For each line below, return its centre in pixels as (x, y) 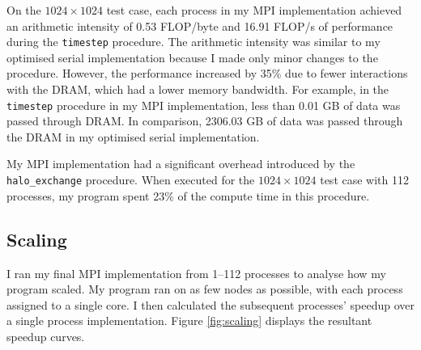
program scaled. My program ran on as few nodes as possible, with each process (205, 289)
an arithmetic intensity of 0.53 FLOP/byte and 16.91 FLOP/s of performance (200, 25)
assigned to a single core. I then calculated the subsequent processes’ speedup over (210, 304)
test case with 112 (364, 180)
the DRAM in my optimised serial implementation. (133, 136)
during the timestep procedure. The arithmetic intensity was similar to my (193, 42)
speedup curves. (46, 336)
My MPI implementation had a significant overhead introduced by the (181, 164)
